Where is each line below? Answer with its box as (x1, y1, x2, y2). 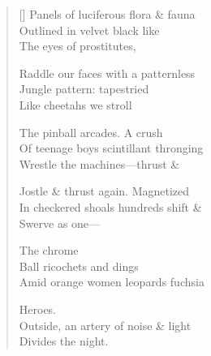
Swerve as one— (19, 214, 101, 231)
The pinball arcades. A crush (19, 123, 163, 140)
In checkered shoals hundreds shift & (19, 198, 202, 215)
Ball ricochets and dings (19, 257, 139, 274)
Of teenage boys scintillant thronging (19, 139, 204, 157)
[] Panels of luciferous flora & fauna (19, 6, 196, 22)
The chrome (19, 242, 79, 259)
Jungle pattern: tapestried (19, 80, 149, 97)
